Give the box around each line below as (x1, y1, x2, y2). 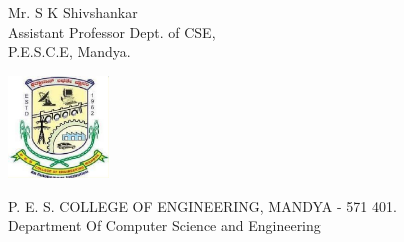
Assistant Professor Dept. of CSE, (8, 21, 216, 42)
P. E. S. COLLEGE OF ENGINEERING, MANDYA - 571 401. (8, 195, 397, 216)
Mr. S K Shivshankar (8, 2, 138, 22)
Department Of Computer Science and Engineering (8, 215, 321, 236)
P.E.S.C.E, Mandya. (8, 41, 131, 62)
